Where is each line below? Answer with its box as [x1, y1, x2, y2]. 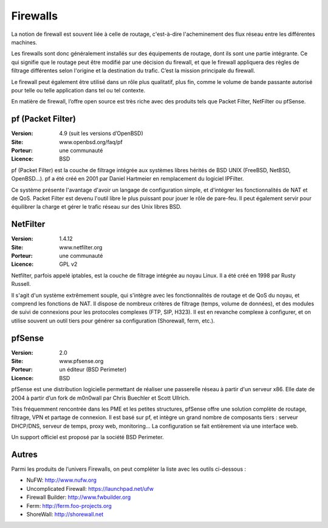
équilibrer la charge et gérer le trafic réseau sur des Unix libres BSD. [11, 203, 182, 210]
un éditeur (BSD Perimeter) [59, 366, 127, 373]
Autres [11, 449, 38, 459]
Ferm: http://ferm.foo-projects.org [26, 502, 112, 509]
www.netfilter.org [59, 243, 103, 251]
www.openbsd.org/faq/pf [59, 138, 123, 145]
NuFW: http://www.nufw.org [26, 476, 97, 484]
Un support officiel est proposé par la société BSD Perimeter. [11, 434, 164, 441]
